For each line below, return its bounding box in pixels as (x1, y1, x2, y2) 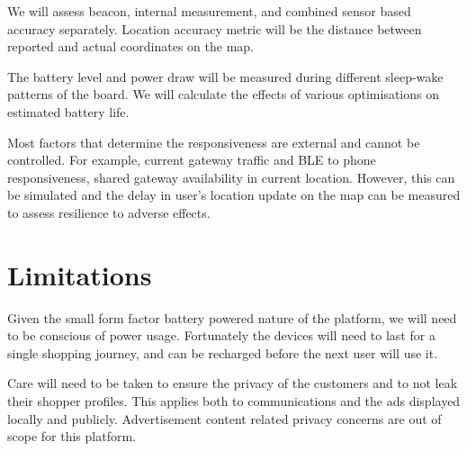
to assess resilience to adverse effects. (7, 203, 211, 221)
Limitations (7, 256, 152, 293)
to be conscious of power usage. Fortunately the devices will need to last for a (7, 326, 436, 345)
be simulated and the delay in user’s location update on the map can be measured (7, 185, 461, 204)
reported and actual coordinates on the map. (7, 37, 254, 56)
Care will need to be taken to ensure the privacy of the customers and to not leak (7, 374, 458, 392)
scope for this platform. (7, 427, 136, 446)
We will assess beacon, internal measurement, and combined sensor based (7, 2, 411, 20)
